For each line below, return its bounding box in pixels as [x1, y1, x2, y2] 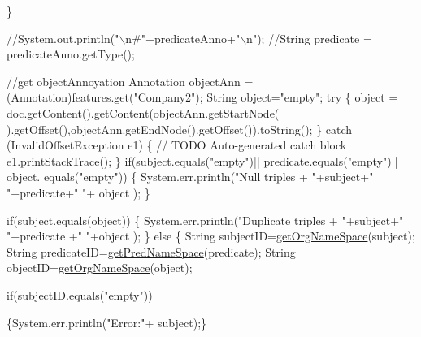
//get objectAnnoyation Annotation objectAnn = [7, 72, 254, 89]
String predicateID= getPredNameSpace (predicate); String [7, 243, 296, 260]
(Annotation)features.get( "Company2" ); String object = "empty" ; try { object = [7, 89, 398, 106]
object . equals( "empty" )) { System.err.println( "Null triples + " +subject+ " [7, 168, 374, 185]
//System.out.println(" [7, 29, 119, 46]
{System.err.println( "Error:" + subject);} [7, 313, 207, 331]
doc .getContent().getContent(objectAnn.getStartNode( [7, 104, 280, 121]
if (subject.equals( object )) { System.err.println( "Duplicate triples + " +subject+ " [7, 211, 404, 228]
